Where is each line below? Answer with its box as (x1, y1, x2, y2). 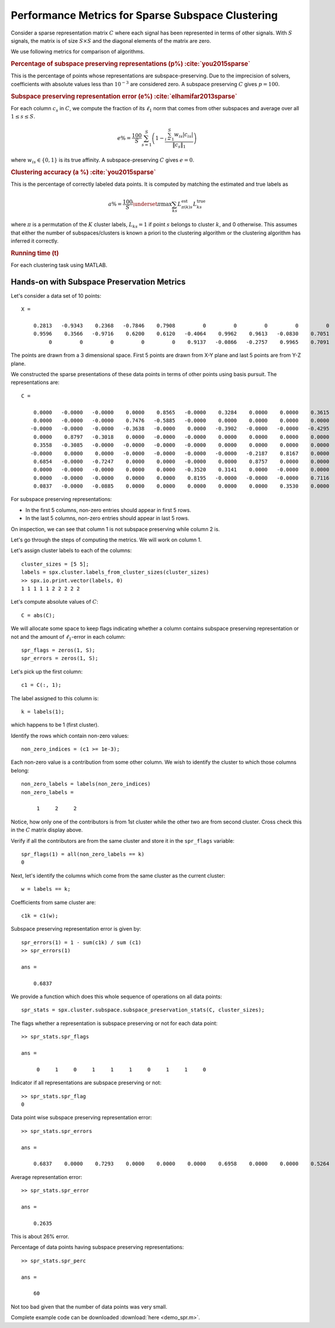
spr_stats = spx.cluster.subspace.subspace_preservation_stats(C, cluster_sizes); (21, 1007, 265, 1013)
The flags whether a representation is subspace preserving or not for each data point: (11, 1020, 218, 1027)
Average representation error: (11, 1173, 82, 1180)
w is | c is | (174, 131, 194, 139)
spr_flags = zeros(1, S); (21, 646, 96, 653)
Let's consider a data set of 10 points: (11, 292, 102, 299)
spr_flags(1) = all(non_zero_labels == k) (21, 850, 145, 857)
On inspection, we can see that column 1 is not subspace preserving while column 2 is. (11, 525, 220, 533)
